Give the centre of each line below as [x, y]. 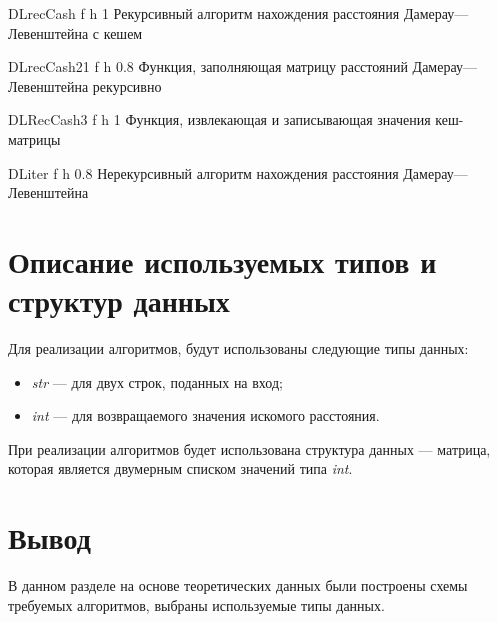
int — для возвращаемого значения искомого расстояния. [205, 415]
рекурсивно [127, 85]
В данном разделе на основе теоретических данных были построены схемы [238, 585]
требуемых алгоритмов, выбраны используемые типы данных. [196, 604]
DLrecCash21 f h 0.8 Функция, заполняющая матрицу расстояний [208, 66]
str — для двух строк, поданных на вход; [157, 381]
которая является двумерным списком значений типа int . [180, 468]
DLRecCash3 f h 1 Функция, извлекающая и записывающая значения [219, 119]
